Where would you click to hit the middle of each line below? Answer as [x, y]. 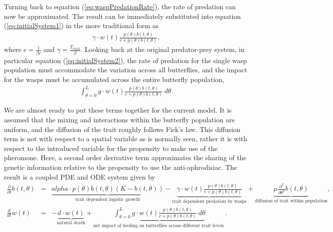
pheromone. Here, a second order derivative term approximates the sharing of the [125, 157]
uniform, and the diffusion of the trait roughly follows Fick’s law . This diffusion [122, 129]
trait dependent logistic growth [108, 200]
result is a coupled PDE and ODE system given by [80, 176]
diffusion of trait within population [291, 201]
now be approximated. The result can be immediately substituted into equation [123, 16]
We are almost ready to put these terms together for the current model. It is [118, 110]
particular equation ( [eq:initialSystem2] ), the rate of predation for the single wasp [125, 60]
